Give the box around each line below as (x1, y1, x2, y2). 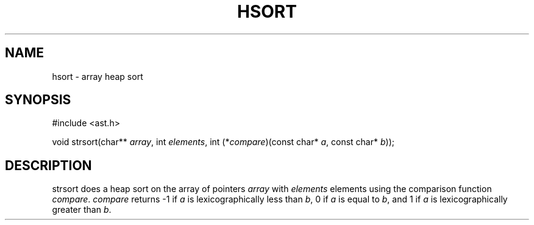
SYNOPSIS (5, 92, 71, 108)
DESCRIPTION (5, 157, 92, 173)
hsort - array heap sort (52, 71, 143, 82)
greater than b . (52, 204, 112, 215)
